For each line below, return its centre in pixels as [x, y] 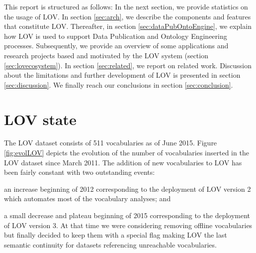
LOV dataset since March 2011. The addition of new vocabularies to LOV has [123, 162]
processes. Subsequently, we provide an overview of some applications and [116, 46]
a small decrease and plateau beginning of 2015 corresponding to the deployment [127, 215]
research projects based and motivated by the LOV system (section [106, 55]
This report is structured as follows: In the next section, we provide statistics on [126, 6]
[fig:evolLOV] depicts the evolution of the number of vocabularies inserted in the [127, 153]
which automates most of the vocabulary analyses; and [87, 198]
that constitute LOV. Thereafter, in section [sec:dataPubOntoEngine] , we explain [128, 26]
